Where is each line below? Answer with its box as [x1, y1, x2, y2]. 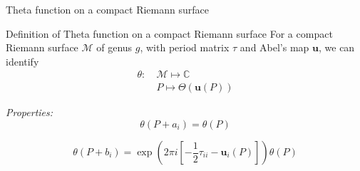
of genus [96, 40, 133, 55]
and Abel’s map [240, 40, 309, 55]
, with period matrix [140, 40, 230, 55]
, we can [319, 40, 355, 55]
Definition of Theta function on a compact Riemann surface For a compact [6, 26, 333, 41]
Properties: [6, 105, 53, 120]
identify [6, 53, 39, 68]
